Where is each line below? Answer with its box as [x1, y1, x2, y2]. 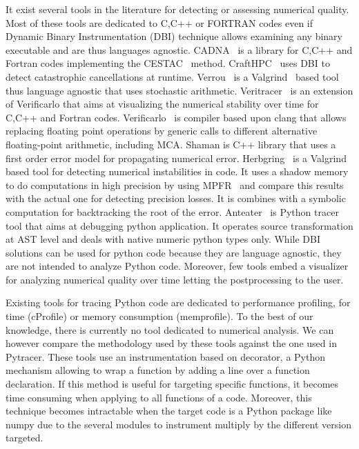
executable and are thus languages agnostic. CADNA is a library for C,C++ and [6, 42, 353, 57]
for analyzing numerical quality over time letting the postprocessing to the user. [6, 272, 344, 286]
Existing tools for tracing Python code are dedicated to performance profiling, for [6, 295, 351, 310]
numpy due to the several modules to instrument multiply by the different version [6, 417, 351, 431]
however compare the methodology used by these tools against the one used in [6, 336, 337, 350]
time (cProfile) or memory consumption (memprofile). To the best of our [6, 309, 313, 323]
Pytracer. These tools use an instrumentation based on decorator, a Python [6, 349, 325, 363]
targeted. [6, 430, 43, 445]
